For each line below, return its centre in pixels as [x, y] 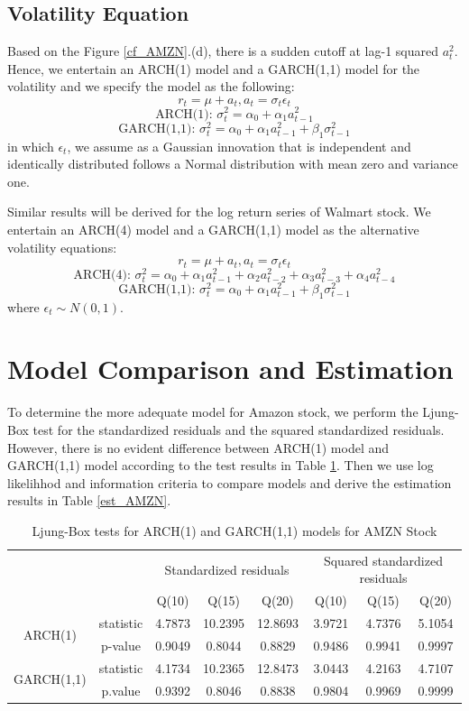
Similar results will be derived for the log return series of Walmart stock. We [219, 212]
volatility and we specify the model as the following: [151, 86]
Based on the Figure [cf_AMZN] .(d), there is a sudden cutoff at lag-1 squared [223, 51]
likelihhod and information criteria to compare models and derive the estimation [230, 482]
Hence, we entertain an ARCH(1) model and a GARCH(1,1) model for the [214, 68]
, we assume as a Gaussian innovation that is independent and [239, 146]
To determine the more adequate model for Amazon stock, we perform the [213, 412]
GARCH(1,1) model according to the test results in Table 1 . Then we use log [221, 465]
